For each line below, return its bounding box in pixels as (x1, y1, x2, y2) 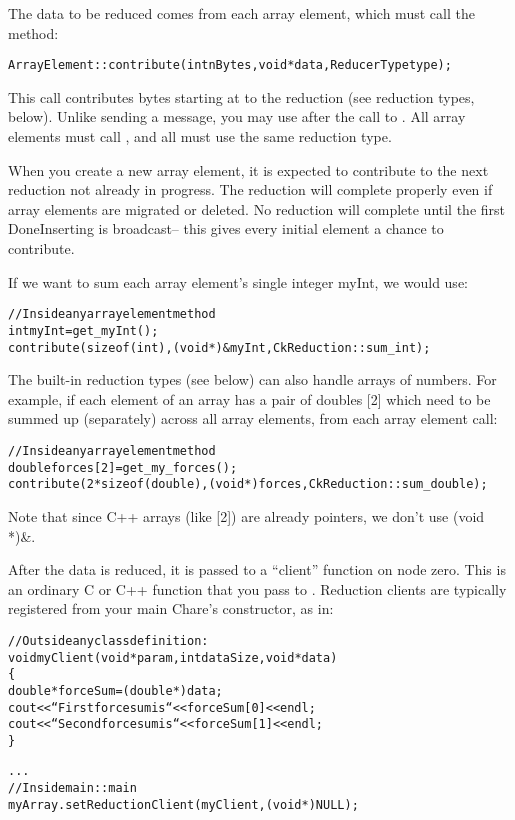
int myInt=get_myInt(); (8, 323, 159, 338)
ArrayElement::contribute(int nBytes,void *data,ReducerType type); (8, 58, 452, 73)
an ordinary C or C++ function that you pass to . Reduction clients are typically (8, 578, 507, 599)
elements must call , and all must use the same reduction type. (8, 126, 392, 147)
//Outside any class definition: (8, 633, 209, 648)
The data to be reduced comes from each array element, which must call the (8, 3, 475, 23)
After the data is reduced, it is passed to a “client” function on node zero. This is (8, 559, 506, 580)
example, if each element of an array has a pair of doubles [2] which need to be (8, 388, 491, 409)
